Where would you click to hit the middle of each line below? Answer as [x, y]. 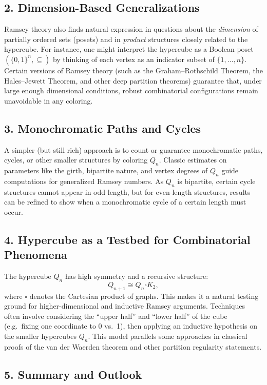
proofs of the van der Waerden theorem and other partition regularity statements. [133, 346]
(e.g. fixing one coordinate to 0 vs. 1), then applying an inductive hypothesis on [131, 326]
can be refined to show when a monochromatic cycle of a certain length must [125, 202]
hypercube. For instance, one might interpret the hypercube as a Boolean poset [129, 49]
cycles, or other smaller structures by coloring [76, 160]
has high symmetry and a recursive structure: [137, 276]
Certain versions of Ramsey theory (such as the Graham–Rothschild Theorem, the [133, 70]
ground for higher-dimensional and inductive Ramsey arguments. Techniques [125, 306]
